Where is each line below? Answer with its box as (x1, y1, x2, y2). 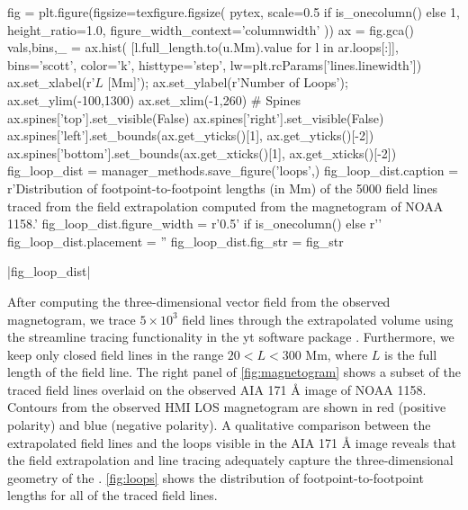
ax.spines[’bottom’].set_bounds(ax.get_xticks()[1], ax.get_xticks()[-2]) (7, 143, 397, 162)
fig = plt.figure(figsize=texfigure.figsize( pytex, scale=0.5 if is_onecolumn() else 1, (7, 3, 460, 21)
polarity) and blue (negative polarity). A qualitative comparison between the (7, 416, 431, 434)
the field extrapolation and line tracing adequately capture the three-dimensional (7, 451, 454, 470)
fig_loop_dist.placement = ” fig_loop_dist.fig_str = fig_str (7, 231, 344, 250)
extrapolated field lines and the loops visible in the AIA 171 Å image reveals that (7, 433, 456, 452)
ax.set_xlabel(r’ (7, 73, 95, 92)
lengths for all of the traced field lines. (7, 486, 218, 505)
